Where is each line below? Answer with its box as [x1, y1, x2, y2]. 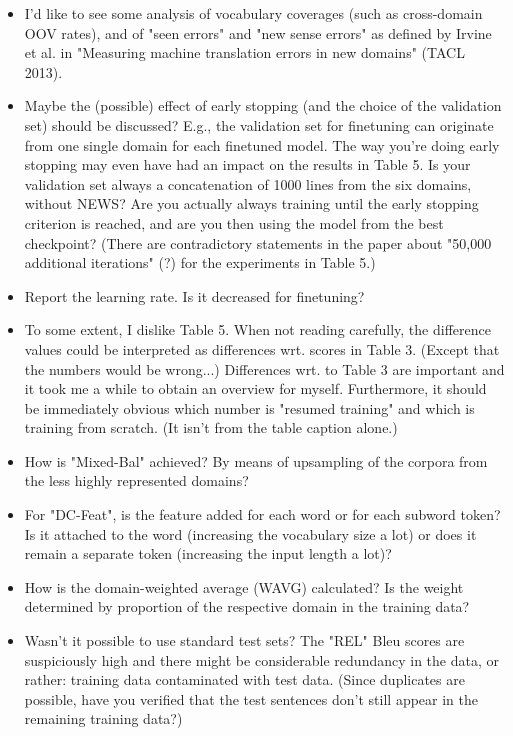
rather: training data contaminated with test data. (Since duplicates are [24, 669, 465, 690]
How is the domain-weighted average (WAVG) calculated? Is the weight [24, 576, 464, 597]
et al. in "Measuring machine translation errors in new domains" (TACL [24, 42, 465, 63]
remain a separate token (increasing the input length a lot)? [24, 543, 392, 564]
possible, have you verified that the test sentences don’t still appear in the [24, 688, 478, 709]
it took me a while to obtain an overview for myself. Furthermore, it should [24, 378, 487, 399]
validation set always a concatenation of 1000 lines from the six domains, [24, 173, 472, 194]
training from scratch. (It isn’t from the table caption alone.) [24, 417, 398, 438]
